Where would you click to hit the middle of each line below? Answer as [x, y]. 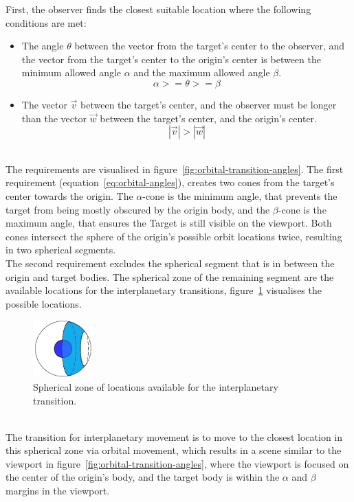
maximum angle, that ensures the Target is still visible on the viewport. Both [169, 223]
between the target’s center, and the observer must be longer [209, 104]
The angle [43, 46]
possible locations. [44, 303]
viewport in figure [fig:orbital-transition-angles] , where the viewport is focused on [177, 463]
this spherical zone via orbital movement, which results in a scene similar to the [174, 450]
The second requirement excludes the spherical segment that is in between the [170, 263]
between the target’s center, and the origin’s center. [208, 118]
